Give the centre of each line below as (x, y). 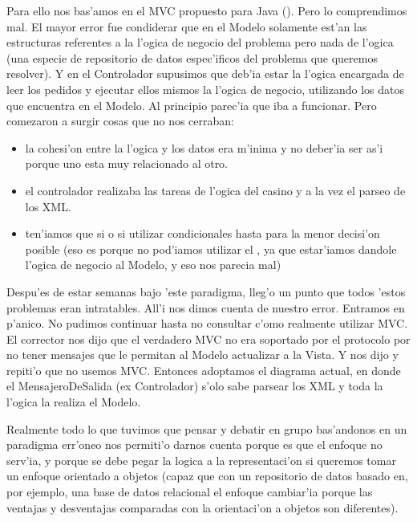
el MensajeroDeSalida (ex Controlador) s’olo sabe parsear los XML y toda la (195, 386)
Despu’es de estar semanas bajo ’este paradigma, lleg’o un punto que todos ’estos (206, 291)
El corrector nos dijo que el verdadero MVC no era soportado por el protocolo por (208, 338)
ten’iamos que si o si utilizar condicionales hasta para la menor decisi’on (202, 233)
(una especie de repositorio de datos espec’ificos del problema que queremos (192, 57)
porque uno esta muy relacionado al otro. (127, 163)
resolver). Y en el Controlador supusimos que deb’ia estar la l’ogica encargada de (205, 73)
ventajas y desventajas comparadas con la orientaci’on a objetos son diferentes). (202, 507)
